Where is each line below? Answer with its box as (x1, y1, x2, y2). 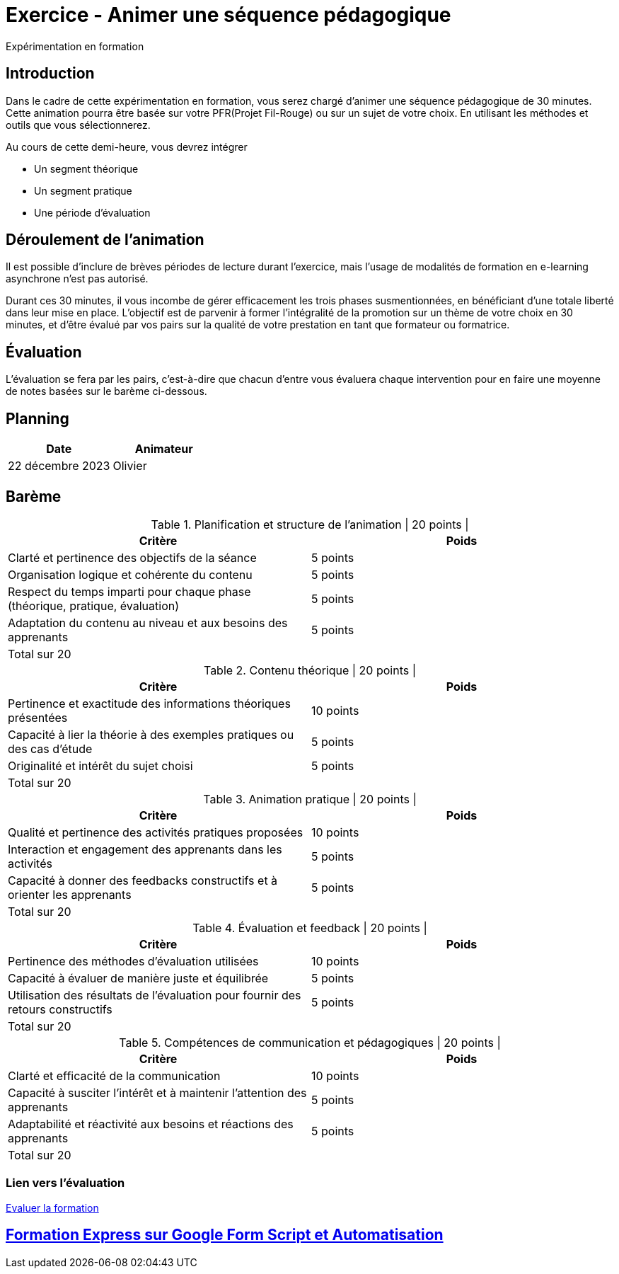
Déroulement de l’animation (6, 231, 204, 249)
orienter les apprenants (8, 887, 132, 902)
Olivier (112, 459, 147, 474)
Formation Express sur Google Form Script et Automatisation (6, 1226, 444, 1244)
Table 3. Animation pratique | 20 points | (203, 791, 417, 806)
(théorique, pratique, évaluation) (8, 598, 180, 613)
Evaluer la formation (6, 1201, 99, 1214)
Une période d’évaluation (34, 206, 151, 219)
